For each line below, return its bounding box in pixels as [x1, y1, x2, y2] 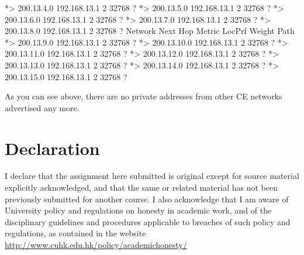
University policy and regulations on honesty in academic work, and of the [5, 204, 272, 216]
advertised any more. [5, 101, 80, 113]
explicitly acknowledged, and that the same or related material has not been [5, 181, 278, 194]
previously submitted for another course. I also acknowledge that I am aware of [5, 192, 289, 205]
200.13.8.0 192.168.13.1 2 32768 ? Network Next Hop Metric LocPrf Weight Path [5, 25, 295, 37]
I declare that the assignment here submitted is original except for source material [5, 170, 299, 182]
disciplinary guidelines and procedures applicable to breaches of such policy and [5, 215, 291, 228]
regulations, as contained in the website [5, 227, 146, 239]
